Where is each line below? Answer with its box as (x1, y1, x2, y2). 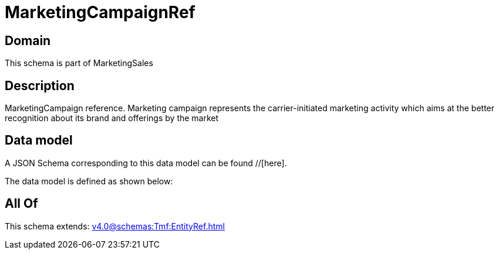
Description (5, 78, 75, 93)
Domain (5, 33, 51, 48)
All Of (5, 196, 38, 211)
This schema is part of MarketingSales (5, 58, 153, 68)
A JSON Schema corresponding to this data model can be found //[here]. (5, 157, 287, 168)
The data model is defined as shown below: (5, 176, 173, 186)
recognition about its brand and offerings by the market (5, 113, 219, 123)
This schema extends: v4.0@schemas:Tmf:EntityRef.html (5, 221, 225, 231)
